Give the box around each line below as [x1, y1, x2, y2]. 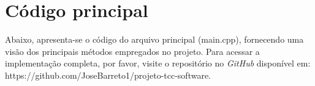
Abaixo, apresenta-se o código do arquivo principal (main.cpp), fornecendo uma [5, 33, 304, 46]
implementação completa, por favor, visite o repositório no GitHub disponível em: [5, 57, 311, 70]
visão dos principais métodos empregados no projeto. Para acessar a [5, 45, 260, 57]
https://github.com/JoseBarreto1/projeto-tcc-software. [5, 68, 211, 81]
